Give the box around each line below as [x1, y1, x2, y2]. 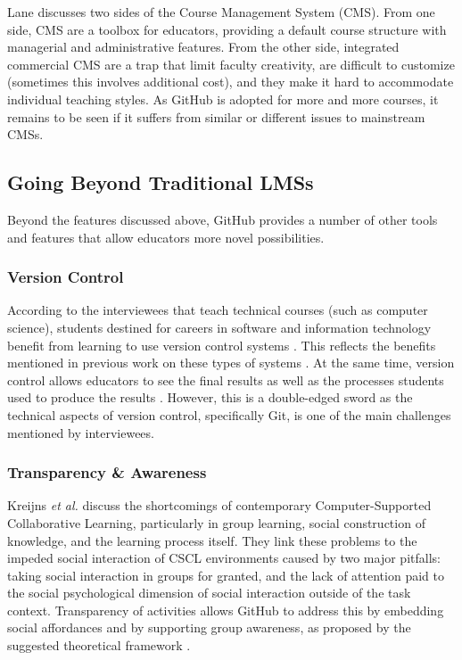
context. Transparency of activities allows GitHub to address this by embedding [7, 600, 444, 619]
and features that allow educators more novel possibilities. [7, 227, 325, 246]
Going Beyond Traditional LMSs [7, 169, 314, 196]
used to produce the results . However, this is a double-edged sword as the [7, 388, 413, 407]
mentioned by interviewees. [7, 423, 154, 441]
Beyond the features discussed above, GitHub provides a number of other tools [7, 210, 438, 228]
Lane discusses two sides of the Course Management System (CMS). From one [7, 3, 435, 21]
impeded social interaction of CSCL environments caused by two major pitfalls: [7, 549, 441, 567]
